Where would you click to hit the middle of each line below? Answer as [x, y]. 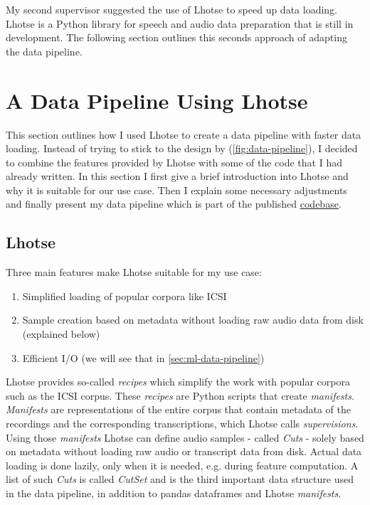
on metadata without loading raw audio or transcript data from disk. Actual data [184, 451]
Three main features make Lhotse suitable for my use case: [134, 272]
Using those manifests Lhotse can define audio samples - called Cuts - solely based [185, 437]
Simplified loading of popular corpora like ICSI [125, 296]
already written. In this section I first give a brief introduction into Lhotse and [177, 176]
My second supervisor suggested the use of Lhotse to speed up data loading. [171, 9]
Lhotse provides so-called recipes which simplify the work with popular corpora [178, 382]
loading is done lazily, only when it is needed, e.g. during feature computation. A [182, 465]
